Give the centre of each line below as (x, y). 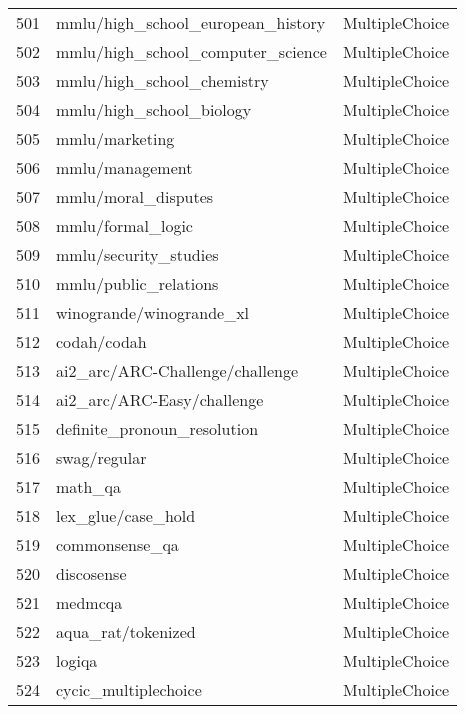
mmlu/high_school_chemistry (162, 80)
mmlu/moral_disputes (135, 196)
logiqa (77, 660)
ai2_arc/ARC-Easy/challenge (160, 399)
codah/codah (101, 341)
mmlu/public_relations (137, 283)
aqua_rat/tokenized (126, 631)
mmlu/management (124, 167)
